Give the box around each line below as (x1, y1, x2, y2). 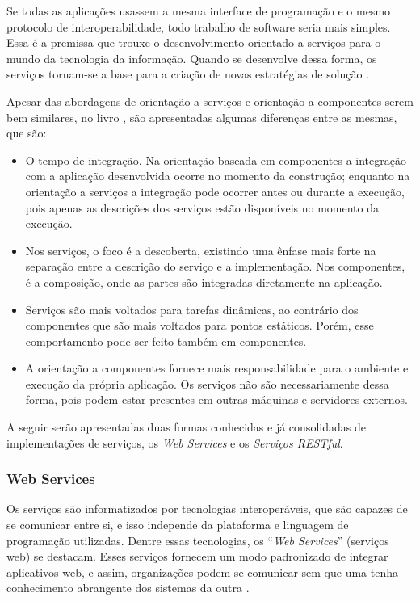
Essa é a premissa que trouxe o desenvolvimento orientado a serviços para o (6, 34, 381, 51)
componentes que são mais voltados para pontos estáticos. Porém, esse (25, 317, 374, 334)
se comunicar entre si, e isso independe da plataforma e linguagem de (6, 516, 349, 533)
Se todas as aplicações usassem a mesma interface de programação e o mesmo (6, 2, 391, 19)
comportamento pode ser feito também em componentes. (25, 332, 307, 349)
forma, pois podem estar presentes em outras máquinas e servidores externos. (25, 391, 408, 408)
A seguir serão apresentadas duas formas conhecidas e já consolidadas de (6, 418, 366, 435)
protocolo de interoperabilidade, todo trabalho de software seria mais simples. (6, 18, 391, 35)
